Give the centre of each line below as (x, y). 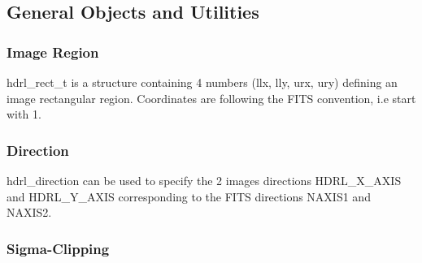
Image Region (53, 52)
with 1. (24, 114)
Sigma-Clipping (58, 248)
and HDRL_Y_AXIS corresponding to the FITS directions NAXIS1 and (189, 196)
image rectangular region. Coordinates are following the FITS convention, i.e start (211, 98)
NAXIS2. (29, 212)
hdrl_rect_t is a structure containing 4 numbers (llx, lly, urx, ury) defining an (202, 82)
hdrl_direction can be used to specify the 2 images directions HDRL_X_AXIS (204, 180)
